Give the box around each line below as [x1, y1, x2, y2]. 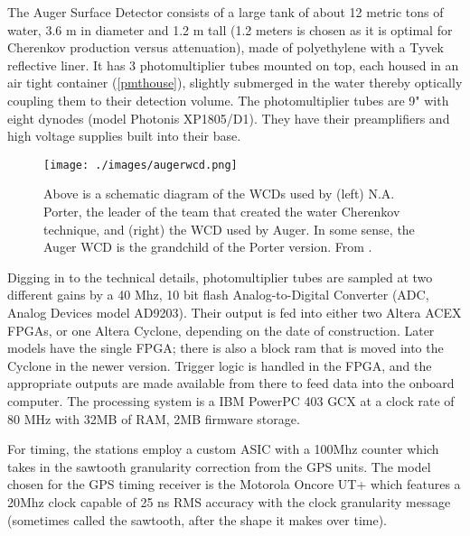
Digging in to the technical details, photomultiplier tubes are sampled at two [7, 267, 433, 286]
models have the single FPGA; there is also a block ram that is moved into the [7, 338, 444, 357]
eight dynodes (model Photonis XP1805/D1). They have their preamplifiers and [7, 108, 450, 127]
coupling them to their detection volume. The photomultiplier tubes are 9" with [7, 90, 449, 109]
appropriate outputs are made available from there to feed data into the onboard [7, 374, 455, 393]
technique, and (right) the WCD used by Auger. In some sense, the [43, 219, 415, 238]
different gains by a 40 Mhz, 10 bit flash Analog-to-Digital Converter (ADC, [7, 285, 429, 304]
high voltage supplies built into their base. [7, 126, 241, 145]
